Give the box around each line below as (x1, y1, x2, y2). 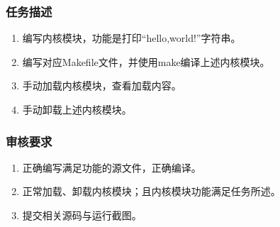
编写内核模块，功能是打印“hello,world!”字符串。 (22, 31, 241, 45)
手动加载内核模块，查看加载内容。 (22, 78, 181, 93)
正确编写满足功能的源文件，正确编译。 (22, 160, 201, 175)
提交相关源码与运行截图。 (22, 208, 142, 222)
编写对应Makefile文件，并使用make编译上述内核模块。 (22, 54, 270, 69)
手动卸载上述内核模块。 (22, 102, 132, 116)
